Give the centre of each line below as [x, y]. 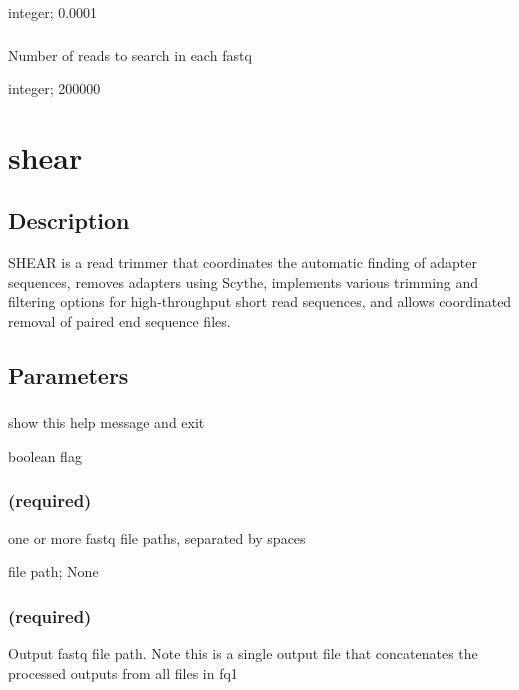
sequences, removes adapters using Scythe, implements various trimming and [243, 281]
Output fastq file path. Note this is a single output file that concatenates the [243, 653]
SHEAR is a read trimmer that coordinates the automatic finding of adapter [242, 262]
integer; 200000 [54, 88]
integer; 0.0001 [53, 12]
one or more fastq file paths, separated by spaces [157, 537]
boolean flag [45, 455]
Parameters [68, 375]
